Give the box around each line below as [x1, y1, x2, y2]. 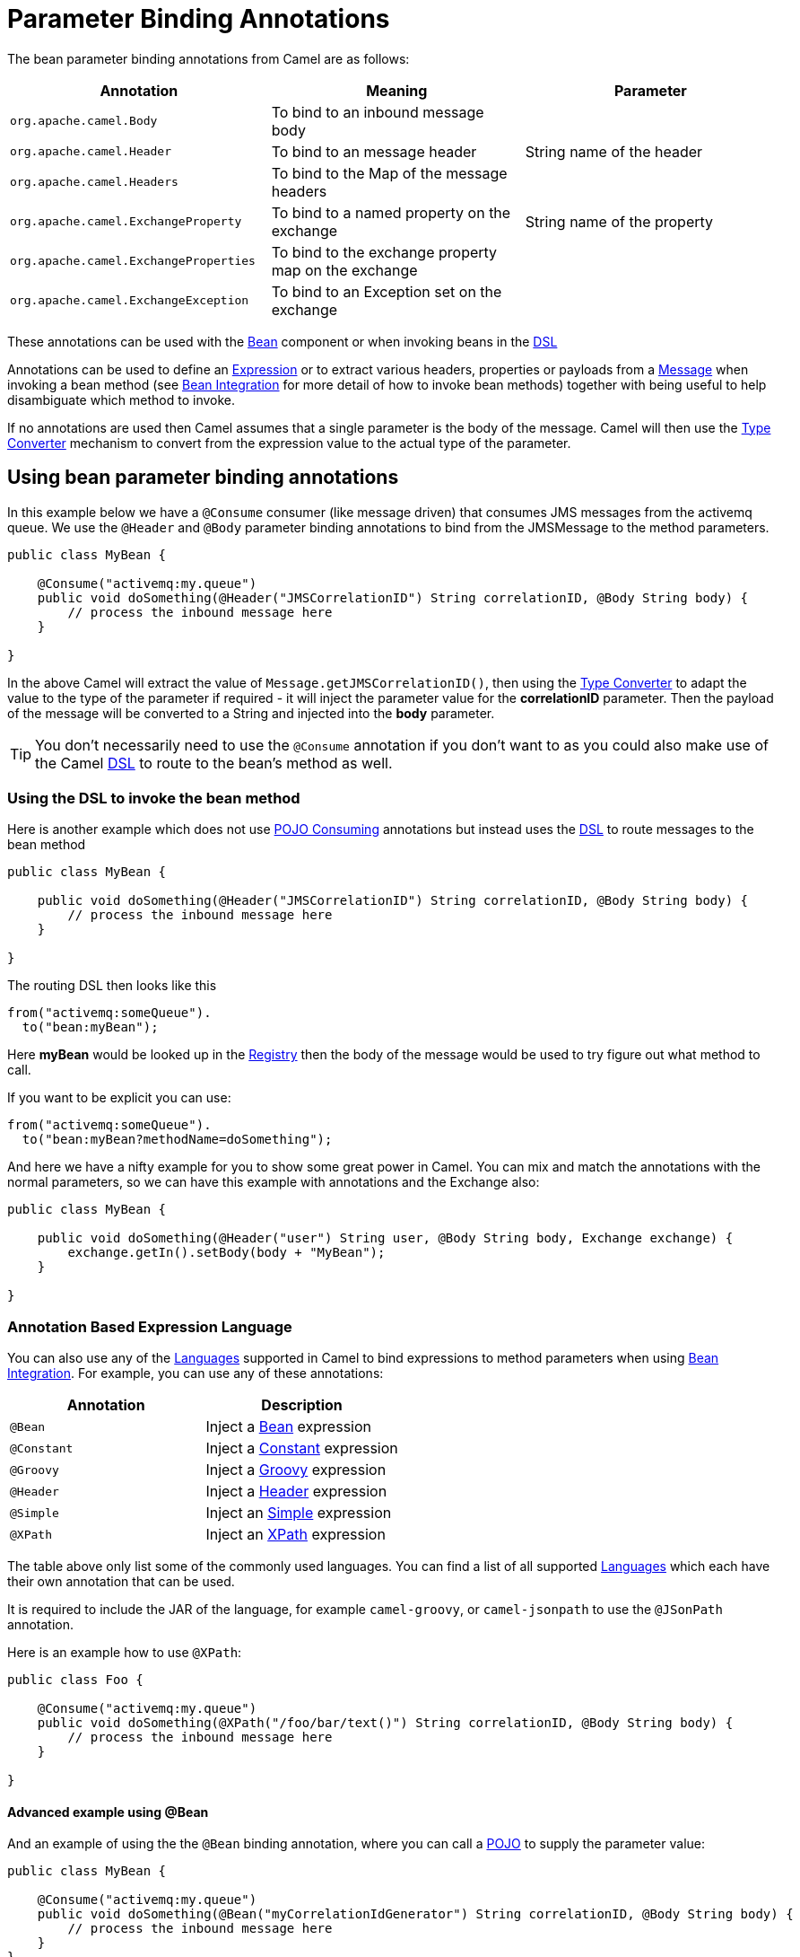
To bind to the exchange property [271, 242, 498, 261]
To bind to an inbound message [271, 102, 484, 121]
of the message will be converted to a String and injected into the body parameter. [7, 705, 495, 721]
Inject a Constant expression [205, 1439, 398, 1458]
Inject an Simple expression [205, 1504, 392, 1523]
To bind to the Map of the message [271, 163, 508, 182]
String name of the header [525, 142, 703, 161]
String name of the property [525, 212, 714, 231]
